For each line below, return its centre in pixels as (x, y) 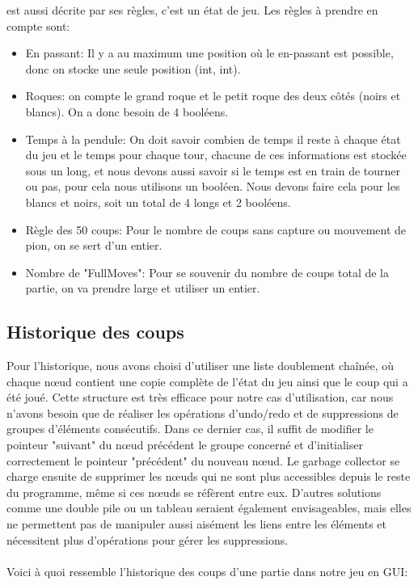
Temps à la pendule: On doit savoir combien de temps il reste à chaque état (213, 139)
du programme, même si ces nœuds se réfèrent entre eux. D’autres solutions (194, 492)
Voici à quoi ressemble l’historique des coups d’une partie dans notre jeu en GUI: (207, 571)
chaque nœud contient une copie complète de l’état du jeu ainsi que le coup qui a (207, 381)
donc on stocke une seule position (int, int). (133, 68)
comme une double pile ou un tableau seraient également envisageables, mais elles (209, 508)
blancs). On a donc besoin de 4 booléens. (127, 111)
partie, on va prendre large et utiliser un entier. (143, 288)
